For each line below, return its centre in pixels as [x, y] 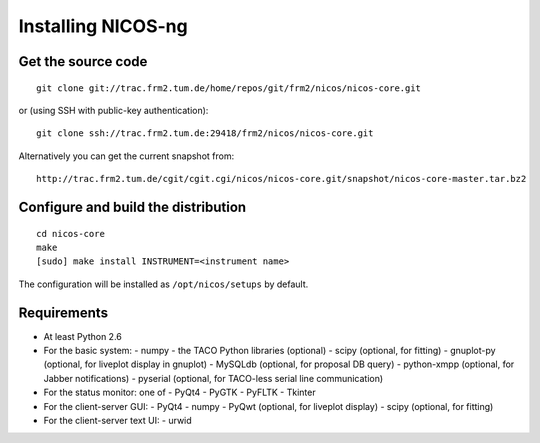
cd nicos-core [70, 233]
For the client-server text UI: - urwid [117, 420]
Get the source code [83, 61]
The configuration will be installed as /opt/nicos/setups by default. [163, 284]
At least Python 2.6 [82, 336]
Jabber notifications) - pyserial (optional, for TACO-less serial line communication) [213, 378]
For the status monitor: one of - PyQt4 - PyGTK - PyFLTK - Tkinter [179, 392]
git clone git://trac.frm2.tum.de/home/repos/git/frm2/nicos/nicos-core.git [229, 88]
